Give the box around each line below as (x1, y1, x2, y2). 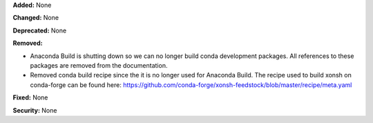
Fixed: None (12, 93, 48, 102)
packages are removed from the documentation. (30, 61, 168, 69)
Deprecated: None (12, 26, 67, 35)
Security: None (12, 106, 57, 114)
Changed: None (12, 14, 59, 22)
